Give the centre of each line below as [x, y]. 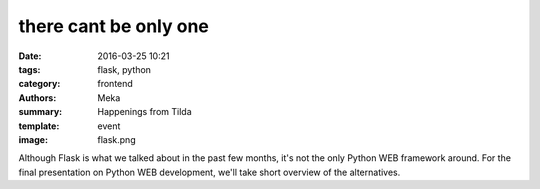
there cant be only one [113, 26]
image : [33, 139]
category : [39, 84]
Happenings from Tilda [144, 112]
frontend [115, 84]
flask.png [116, 139]
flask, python [124, 69]
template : [39, 126]
